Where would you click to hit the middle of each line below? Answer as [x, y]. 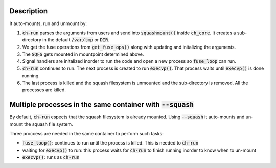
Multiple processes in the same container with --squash [102, 104]
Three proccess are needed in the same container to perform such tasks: [86, 133]
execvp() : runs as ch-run [51, 157]
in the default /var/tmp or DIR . [76, 40]
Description [29, 11]
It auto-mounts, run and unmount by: [48, 23]
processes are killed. [44, 90]
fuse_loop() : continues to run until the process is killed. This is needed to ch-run [110, 143]
